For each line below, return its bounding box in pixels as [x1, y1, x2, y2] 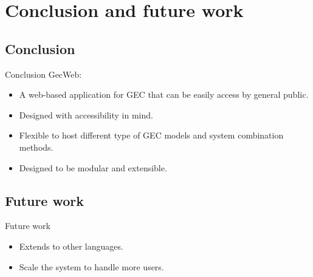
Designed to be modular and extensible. [19, 161, 167, 174]
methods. [19, 140, 53, 153]
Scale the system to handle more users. [19, 260, 164, 273]
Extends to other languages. [19, 239, 123, 252]
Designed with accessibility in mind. [19, 108, 153, 121]
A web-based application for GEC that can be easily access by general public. [19, 88, 309, 101]
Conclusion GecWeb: [5, 67, 82, 80]
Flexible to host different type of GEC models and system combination [19, 129, 284, 142]
